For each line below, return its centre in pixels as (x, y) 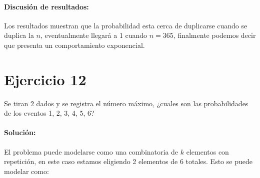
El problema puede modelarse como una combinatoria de (91, 151)
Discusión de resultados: (46, 6)
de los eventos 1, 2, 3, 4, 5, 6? (49, 113)
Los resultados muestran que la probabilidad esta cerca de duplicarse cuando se (126, 25)
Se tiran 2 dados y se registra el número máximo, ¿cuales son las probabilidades (126, 103)
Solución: (20, 132)
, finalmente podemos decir (214, 35)
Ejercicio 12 (45, 79)
